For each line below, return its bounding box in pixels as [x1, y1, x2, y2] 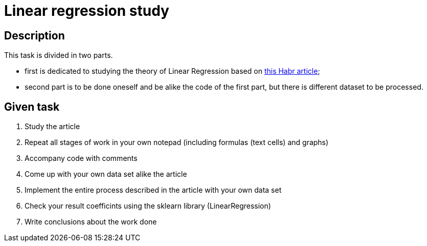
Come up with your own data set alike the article [25, 170, 187, 179]
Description [4, 29, 65, 42]
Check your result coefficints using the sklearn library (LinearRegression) [25, 201, 271, 211]
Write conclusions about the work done [25, 217, 157, 227]
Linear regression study [4, 2, 169, 19]
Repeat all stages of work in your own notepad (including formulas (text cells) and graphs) [25, 138, 329, 147]
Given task [4, 100, 60, 113]
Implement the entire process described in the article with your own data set [25, 186, 282, 195]
